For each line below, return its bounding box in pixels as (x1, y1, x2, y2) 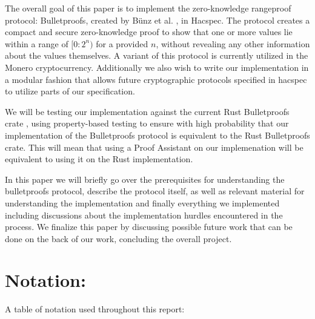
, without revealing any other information (156, 37, 310, 50)
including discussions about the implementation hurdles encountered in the (5, 208, 283, 221)
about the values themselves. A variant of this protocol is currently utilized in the (5, 49, 308, 62)
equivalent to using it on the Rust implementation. (5, 153, 193, 165)
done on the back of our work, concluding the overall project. (5, 232, 232, 245)
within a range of (5, 37, 68, 50)
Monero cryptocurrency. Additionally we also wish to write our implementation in (5, 61, 309, 73)
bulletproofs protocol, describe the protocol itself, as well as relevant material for (5, 185, 305, 197)
